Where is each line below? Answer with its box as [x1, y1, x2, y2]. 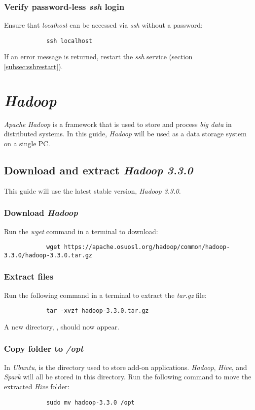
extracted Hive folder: [4, 381, 70, 391]
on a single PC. [4, 138, 50, 148]
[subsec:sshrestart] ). [4, 61, 63, 72]
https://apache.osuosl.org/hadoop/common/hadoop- [64, 244, 230, 251]
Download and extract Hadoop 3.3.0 [4, 162, 193, 177]
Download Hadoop [4, 206, 78, 219]
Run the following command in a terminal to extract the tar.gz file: [4, 289, 207, 300]
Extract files [4, 270, 54, 283]
